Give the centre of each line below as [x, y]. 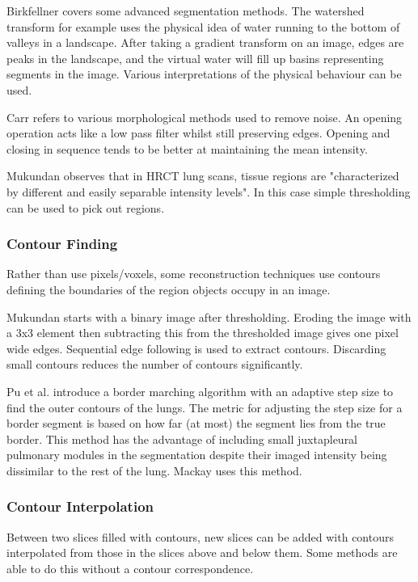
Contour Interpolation [80, 506]
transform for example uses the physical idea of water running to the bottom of [203, 26]
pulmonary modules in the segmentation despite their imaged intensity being [197, 455]
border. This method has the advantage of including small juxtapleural [182, 439]
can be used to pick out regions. [86, 207]
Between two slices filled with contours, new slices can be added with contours [200, 536]
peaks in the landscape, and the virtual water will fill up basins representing [195, 58]
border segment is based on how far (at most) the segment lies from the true [196, 423]
